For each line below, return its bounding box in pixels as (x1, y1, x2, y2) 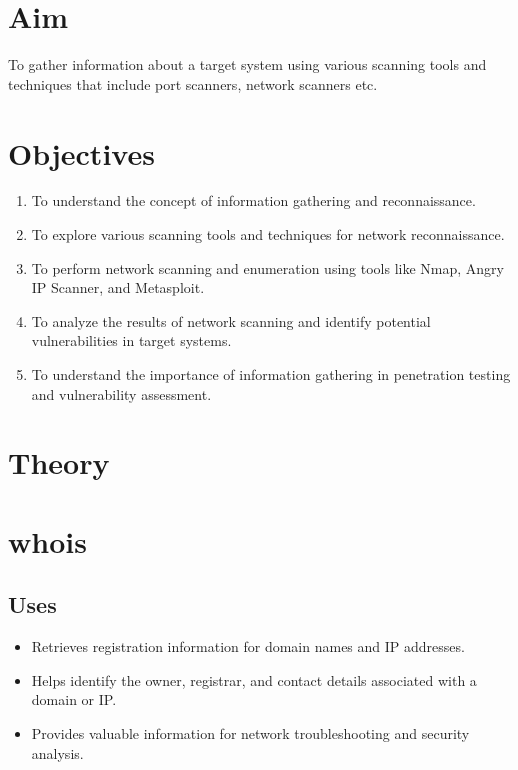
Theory (8, 442, 110, 483)
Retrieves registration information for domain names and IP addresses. (31, 636, 465, 657)
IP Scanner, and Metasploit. (31, 277, 205, 298)
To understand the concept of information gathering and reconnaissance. (31, 190, 476, 211)
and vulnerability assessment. (31, 383, 212, 404)
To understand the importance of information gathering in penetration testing (31, 364, 511, 384)
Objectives (8, 132, 155, 173)
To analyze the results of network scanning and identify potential (31, 310, 431, 331)
